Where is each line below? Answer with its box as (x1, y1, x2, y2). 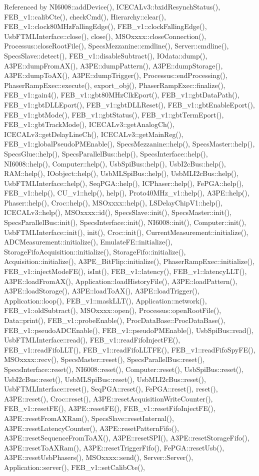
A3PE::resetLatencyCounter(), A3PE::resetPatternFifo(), (4, 422, 179, 433)
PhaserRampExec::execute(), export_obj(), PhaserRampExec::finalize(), (4, 79, 225, 90)
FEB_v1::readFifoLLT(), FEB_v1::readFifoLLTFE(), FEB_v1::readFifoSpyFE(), (4, 344, 255, 354)
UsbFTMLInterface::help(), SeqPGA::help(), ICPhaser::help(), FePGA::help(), (4, 177, 244, 188)
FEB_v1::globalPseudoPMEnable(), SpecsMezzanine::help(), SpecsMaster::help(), (4, 138, 255, 149)
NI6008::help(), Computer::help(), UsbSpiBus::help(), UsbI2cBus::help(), (4, 158, 226, 168)
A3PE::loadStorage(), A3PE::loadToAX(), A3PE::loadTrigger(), (4, 285, 199, 296)
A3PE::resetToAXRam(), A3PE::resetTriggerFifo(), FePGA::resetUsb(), (4, 442, 224, 452)
